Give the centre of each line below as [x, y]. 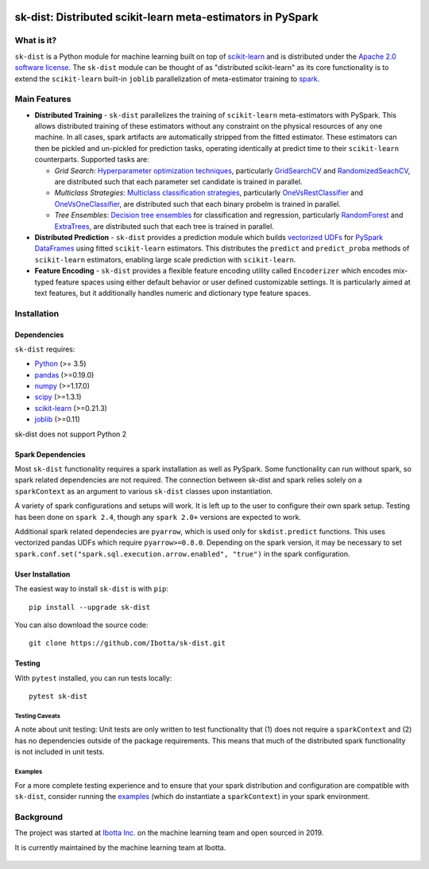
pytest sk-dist [58, 696]
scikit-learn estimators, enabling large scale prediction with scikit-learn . [165, 259]
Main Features [43, 99]
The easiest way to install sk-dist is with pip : [92, 589]
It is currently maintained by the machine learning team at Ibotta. [120, 848]
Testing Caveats [38, 716]
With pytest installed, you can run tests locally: [93, 678]
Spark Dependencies [50, 454]
